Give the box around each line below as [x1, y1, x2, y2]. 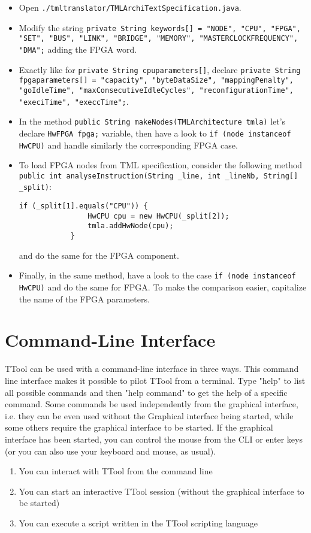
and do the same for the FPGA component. [19, 249, 179, 261]
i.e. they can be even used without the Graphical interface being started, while [5, 409, 294, 422]
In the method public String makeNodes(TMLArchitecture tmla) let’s [19, 115, 286, 128]
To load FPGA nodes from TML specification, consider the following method [19, 159, 303, 171]
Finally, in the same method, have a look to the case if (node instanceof [19, 269, 296, 281]
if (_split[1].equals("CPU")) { [19, 202, 148, 211]
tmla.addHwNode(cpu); [87, 222, 174, 231]
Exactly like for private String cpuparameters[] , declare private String [19, 63, 301, 75]
